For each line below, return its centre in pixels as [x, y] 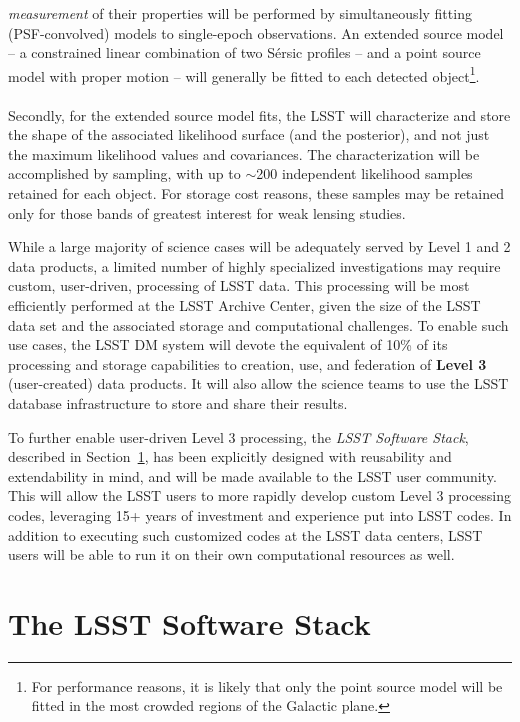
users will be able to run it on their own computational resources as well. [231, 554]
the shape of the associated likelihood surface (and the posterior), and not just [249, 134]
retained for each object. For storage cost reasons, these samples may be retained [256, 193]
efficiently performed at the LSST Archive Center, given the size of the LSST [244, 304]
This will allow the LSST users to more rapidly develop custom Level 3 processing [260, 495]
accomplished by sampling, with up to [124, 173]
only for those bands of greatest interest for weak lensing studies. [207, 212]
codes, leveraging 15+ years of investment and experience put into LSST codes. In [260, 514]
